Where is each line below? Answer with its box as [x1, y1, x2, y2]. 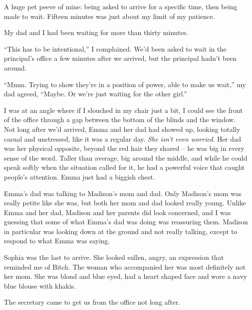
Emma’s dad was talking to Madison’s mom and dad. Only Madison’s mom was [4, 188, 242, 198]
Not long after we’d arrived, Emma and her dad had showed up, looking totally [4, 124, 240, 134]
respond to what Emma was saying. [4, 236, 110, 246]
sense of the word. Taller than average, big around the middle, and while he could [4, 152, 248, 163]
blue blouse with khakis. [4, 280, 76, 291]
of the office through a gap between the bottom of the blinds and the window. [4, 114, 236, 125]
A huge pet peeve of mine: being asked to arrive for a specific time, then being [4, 1, 237, 11]
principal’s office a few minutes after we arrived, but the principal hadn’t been [4, 53, 237, 63]
